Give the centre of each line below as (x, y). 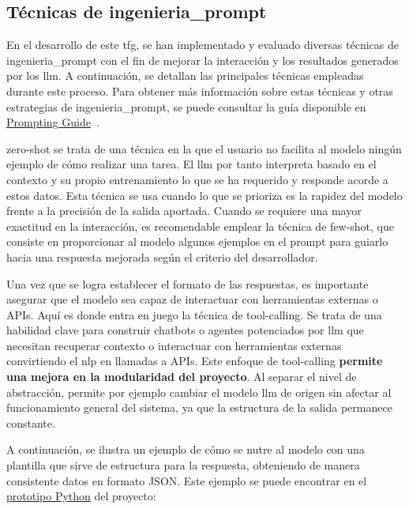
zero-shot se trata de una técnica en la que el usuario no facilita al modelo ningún (204, 148)
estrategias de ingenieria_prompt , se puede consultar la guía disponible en (186, 106)
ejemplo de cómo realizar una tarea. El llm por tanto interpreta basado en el (191, 164)
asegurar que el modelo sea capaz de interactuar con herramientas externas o (192, 299)
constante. (31, 422)
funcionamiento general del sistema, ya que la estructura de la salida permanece (199, 407)
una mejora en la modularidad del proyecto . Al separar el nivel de (182, 377)
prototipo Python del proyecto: (81, 496)
